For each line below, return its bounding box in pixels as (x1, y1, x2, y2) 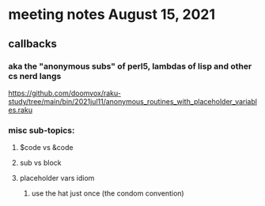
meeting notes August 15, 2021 (8, 6, 216, 24)
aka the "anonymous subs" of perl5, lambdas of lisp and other (8, 61, 252, 72)
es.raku (8, 105, 33, 114)
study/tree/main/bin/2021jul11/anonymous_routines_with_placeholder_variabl (8, 96, 257, 106)
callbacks (8, 37, 58, 51)
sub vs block (19, 158, 62, 167)
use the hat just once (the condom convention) (31, 189, 184, 198)
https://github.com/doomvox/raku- (8, 88, 121, 98)
